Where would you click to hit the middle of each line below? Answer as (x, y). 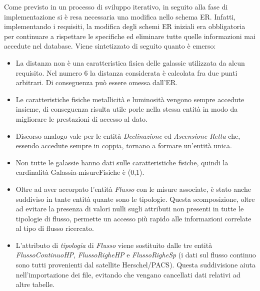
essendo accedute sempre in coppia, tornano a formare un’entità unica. (124, 145)
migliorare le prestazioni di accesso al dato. (82, 118)
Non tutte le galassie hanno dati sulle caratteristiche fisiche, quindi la (122, 162)
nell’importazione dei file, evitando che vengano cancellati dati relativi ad (128, 274)
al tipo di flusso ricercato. (55, 228)
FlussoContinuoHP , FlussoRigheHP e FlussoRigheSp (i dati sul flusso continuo (136, 255)
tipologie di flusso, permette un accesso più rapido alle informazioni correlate (133, 218)
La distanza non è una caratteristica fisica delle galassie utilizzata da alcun (130, 62)
